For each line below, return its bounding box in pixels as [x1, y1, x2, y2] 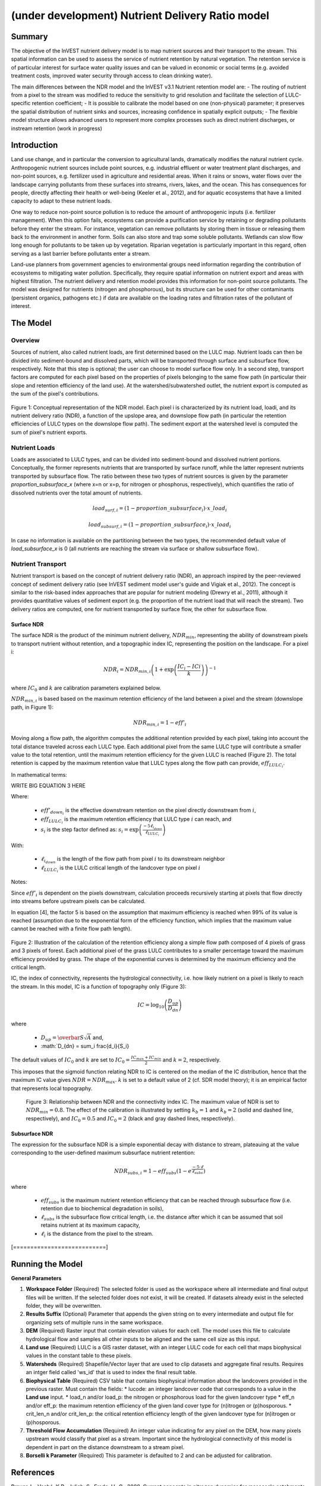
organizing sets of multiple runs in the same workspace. [26, 1318, 163, 1326]
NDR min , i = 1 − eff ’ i [133, 719, 187, 728]
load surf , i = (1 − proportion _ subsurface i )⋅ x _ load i [92, 505, 227, 513]
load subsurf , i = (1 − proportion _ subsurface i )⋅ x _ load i [88, 521, 231, 530]
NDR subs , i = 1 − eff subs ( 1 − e [114, 1168, 192, 1176]
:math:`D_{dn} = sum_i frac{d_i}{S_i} [40, 1042, 130, 1049]
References [11, 1467, 55, 1477]
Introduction [11, 140, 58, 150]
